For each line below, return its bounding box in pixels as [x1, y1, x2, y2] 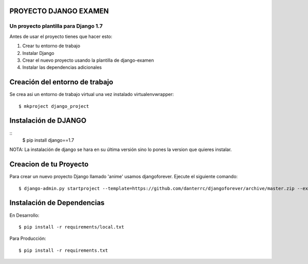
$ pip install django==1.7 [22, 137, 74, 143]
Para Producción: [9, 235, 46, 241]
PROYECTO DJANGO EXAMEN [9, 7, 109, 15]
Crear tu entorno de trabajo [22, 43, 81, 49]
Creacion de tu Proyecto [9, 160, 89, 169]
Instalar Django [22, 50, 54, 56]
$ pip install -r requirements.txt [18, 247, 108, 253]
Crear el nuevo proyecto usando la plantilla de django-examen [22, 57, 154, 63]
